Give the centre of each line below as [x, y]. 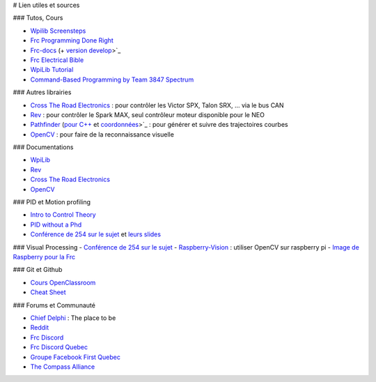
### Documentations [43, 147]
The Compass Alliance [63, 367]
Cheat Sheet [48, 292]
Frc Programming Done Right [72, 40]
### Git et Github [38, 270]
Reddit [40, 328]
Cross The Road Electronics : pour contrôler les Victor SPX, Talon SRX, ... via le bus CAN [157, 105]
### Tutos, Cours [38, 18]
